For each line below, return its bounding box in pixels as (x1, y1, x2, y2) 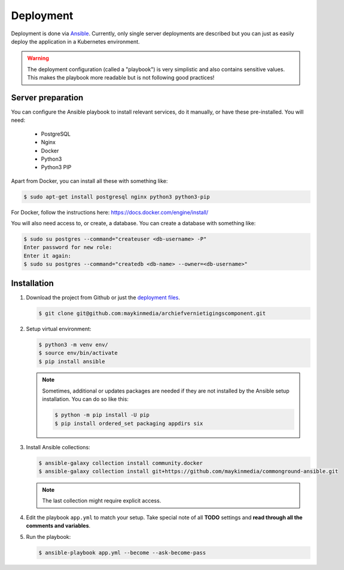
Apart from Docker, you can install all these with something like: (11, 177, 168, 185)
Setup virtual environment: (26, 325, 92, 332)
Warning (27, 54, 49, 62)
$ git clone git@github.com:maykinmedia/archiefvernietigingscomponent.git (38, 309, 266, 317)
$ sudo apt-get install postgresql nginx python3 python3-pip (23, 193, 210, 200)
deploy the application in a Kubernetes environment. (11, 38, 140, 45)
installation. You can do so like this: (42, 396, 129, 403)
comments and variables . (26, 522, 91, 529)
